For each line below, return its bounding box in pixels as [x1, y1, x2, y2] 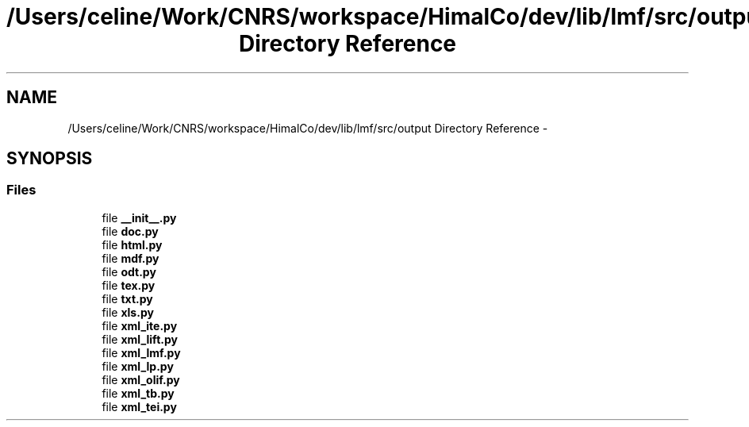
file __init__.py [102, 210, 177, 225]
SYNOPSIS [6, 148, 93, 169]
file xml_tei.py [102, 399, 177, 414]
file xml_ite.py [102, 318, 178, 333]
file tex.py [102, 278, 156, 292]
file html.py [102, 237, 163, 252]
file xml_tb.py [102, 386, 175, 400]
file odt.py [102, 264, 156, 279]
